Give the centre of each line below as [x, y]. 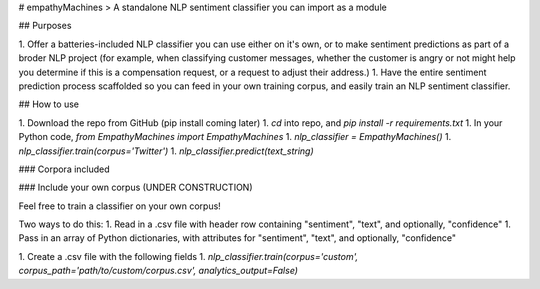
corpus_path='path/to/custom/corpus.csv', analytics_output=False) [158, 271]
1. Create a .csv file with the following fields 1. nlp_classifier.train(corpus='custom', [188, 256]
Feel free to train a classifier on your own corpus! [120, 206]
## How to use [49, 104]
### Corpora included [64, 169]
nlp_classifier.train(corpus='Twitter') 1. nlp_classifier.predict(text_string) [166, 151]
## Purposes [45, 26]
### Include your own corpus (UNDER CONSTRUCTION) [136, 187]
